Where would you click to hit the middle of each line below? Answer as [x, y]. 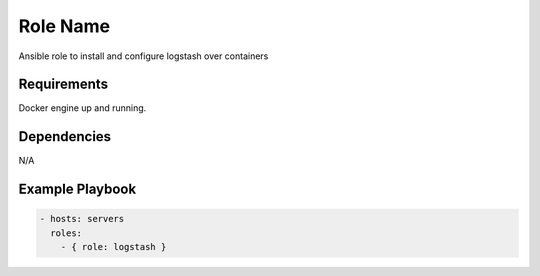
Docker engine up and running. [82, 108]
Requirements [63, 84]
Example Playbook [77, 189]
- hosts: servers [82, 219]
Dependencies [65, 136]
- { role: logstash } [113, 247]
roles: [66, 233]
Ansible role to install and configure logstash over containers [143, 56]
